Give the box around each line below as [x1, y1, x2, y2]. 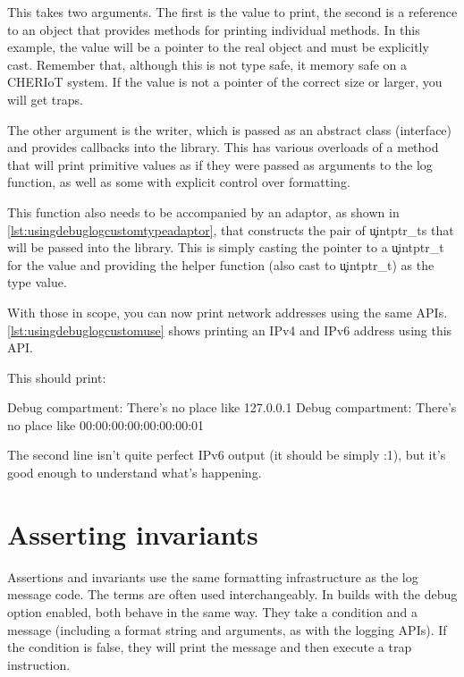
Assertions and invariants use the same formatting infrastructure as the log [7, 567, 418, 586]
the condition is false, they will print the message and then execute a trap [7, 638, 412, 656]
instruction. [7, 655, 71, 673]
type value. [7, 273, 67, 292]
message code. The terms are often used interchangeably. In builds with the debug [7, 585, 458, 604]
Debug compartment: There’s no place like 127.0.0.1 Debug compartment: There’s [7, 398, 457, 417]
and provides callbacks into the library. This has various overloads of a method [7, 138, 439, 157]
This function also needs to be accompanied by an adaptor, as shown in [7, 202, 400, 221]
